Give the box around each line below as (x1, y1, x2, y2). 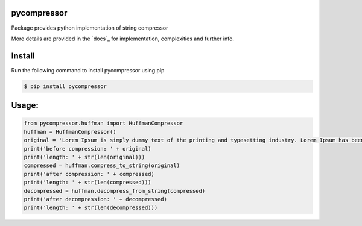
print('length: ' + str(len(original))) (24, 154, 145, 160)
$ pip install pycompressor (24, 83, 107, 90)
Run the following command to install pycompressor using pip (11, 66, 165, 74)
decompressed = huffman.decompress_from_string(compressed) (24, 187, 206, 194)
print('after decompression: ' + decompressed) (24, 196, 167, 202)
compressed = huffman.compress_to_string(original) (24, 162, 180, 169)
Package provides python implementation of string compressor (11, 24, 168, 31)
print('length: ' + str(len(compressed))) (24, 179, 151, 186)
